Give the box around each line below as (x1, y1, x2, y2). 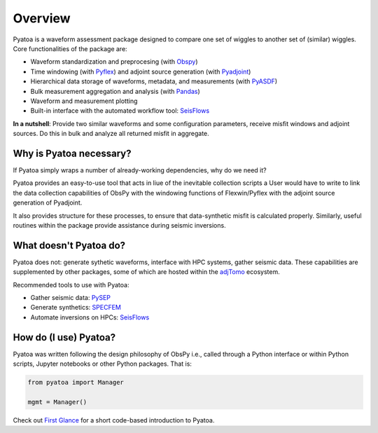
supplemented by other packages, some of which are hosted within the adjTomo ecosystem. (13, 268, 280, 276)
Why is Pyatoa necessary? (13, 147, 132, 159)
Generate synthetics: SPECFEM (30, 303, 122, 312)
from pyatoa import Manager (27, 378, 124, 387)
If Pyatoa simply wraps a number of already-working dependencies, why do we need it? (13, 165, 267, 174)
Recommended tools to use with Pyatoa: (13, 280, 129, 289)
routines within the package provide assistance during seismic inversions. (13, 221, 227, 229)
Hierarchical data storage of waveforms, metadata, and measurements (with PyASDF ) (30, 77, 278, 85)
